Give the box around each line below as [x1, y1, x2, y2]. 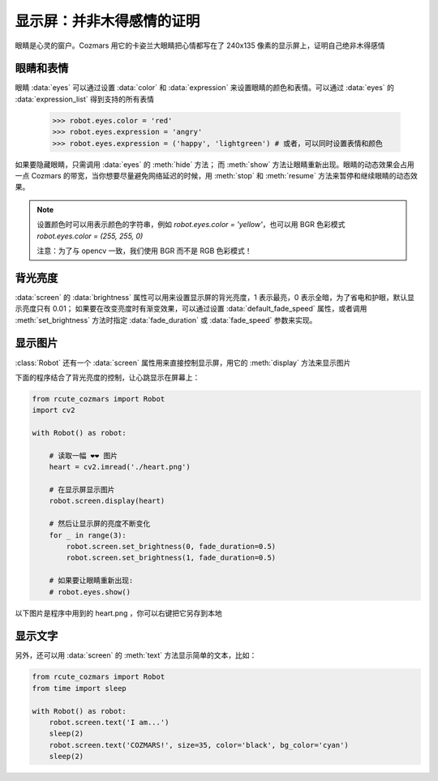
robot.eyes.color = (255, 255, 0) [36, 231, 144, 241]
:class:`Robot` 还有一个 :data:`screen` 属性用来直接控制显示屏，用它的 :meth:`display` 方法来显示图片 [15, 358, 351, 367]
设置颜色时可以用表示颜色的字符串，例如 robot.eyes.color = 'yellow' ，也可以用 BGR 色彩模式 [36, 220, 346, 230]
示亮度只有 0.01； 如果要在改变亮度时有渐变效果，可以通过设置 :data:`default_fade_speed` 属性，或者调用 [15, 304, 367, 314]
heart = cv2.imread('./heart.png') [49, 462, 191, 472]
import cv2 [32, 406, 75, 415]
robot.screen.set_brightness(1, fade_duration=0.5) [66, 553, 277, 563]
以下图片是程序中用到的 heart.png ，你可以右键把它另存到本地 [15, 608, 222, 618]
